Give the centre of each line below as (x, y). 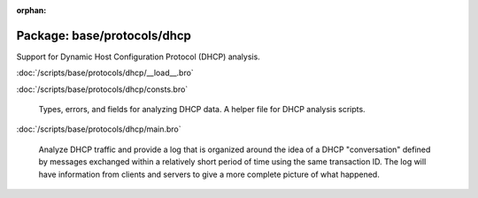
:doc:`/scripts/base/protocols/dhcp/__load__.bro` (105, 73)
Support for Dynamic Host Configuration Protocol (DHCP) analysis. (138, 57)
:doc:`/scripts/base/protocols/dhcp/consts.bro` (102, 89)
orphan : (31, 10)
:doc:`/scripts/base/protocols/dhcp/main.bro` (99, 129)
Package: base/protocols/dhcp (104, 35)
